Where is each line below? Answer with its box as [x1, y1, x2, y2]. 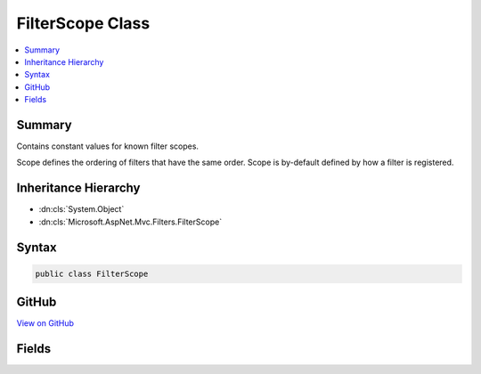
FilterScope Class [16, 13, 151, 33]
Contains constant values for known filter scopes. [16, 141, 200, 151]
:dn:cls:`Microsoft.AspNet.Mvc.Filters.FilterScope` [38, 216, 223, 227]
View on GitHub [16, 318, 75, 329]
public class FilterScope [35, 268, 149, 279]
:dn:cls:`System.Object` [38, 204, 125, 215]
